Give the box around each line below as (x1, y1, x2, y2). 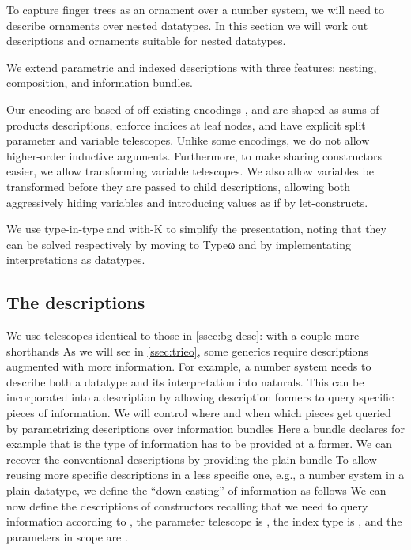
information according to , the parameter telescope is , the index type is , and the (6, 513, 402, 529)
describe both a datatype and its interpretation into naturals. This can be (6, 373, 364, 390)
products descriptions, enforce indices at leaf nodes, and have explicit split (6, 116, 366, 133)
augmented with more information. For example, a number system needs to (6, 358, 371, 375)
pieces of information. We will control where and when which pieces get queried (6, 405, 391, 421)
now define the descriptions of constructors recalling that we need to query (6, 497, 368, 514)
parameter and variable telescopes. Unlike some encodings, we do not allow (6, 132, 370, 149)
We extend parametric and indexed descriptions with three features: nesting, (6, 58, 377, 75)
